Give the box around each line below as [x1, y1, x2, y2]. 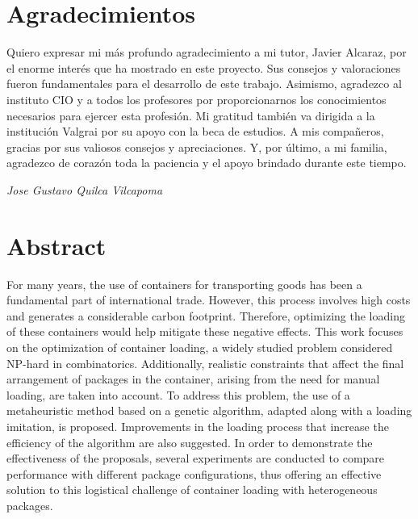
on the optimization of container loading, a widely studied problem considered [6, 338, 393, 355]
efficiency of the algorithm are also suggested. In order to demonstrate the [6, 433, 373, 450]
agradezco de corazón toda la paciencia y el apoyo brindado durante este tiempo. [6, 154, 407, 171]
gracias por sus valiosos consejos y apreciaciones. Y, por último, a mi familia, [6, 138, 387, 155]
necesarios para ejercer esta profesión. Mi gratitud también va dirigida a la [6, 107, 375, 123]
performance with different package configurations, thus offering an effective [6, 465, 382, 482]
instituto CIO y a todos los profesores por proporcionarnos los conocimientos [6, 90, 387, 107]
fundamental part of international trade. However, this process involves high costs [6, 291, 411, 308]
